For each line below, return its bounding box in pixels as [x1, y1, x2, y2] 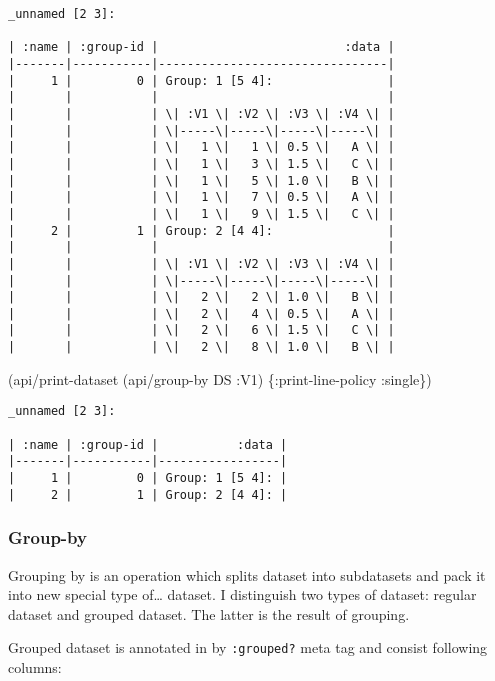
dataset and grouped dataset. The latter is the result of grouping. [8, 603, 410, 624]
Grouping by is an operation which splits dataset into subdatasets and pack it [8, 564, 486, 585]
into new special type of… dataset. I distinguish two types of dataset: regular [8, 584, 477, 605]
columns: [8, 656, 62, 677]
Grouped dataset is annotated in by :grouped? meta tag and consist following [8, 637, 488, 658]
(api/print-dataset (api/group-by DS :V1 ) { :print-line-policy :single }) [8, 368, 432, 389]
